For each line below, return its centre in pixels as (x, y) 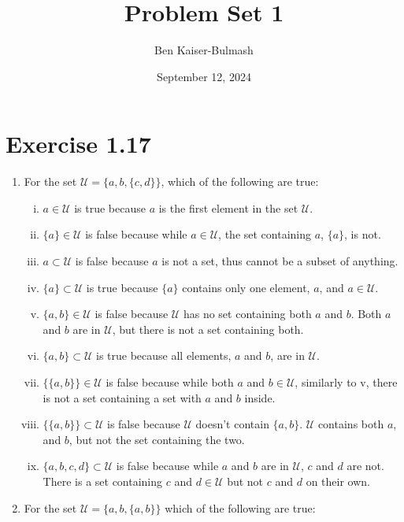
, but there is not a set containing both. (208, 329)
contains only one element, (246, 287)
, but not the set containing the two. (157, 439)
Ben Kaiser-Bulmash (204, 50)
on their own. (338, 481)
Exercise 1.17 (78, 144)
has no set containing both (247, 314)
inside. (260, 397)
